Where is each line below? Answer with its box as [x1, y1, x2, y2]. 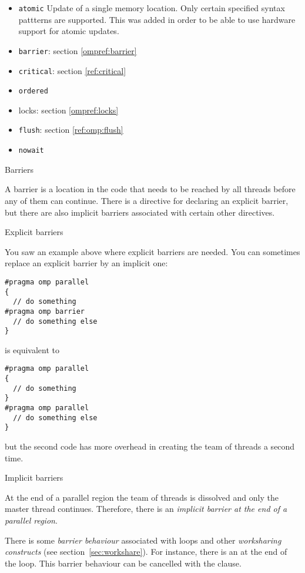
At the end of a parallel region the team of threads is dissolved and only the [5, 491, 279, 503]
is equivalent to [5, 343, 60, 356]
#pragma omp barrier [5, 307, 85, 316]
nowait [18, 146, 44, 155]
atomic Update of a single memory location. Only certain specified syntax [18, 2, 285, 14]
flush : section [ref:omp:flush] [18, 123, 123, 136]
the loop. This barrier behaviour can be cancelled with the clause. [5, 557, 242, 569]
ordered [18, 87, 48, 96]
